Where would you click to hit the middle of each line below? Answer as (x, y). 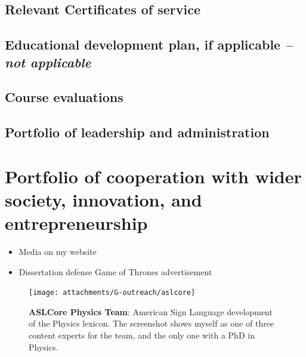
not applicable (48, 62)
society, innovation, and (103, 199)
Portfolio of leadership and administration (137, 132)
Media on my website (58, 252)
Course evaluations (64, 97)
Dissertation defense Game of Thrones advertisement (115, 271)
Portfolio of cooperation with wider (153, 176)
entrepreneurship (76, 223)
